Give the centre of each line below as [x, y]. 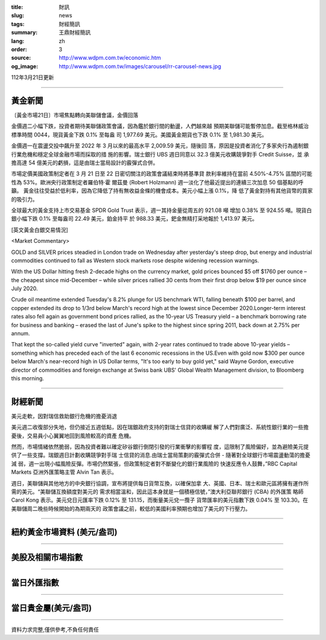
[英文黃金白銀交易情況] [40, 230]
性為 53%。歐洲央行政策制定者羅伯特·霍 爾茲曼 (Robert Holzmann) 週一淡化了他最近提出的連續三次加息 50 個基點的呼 [158, 182]
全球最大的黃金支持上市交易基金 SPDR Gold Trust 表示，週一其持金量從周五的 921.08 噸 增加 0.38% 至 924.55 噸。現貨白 [161, 210]
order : [19, 49]
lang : [18, 41]
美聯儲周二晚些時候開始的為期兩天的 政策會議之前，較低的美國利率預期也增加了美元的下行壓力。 [131, 508]
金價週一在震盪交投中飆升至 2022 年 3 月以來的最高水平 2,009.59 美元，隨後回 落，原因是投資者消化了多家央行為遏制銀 [160, 146]
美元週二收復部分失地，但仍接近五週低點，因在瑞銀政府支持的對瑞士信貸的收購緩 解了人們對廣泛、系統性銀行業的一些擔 [160, 427]
